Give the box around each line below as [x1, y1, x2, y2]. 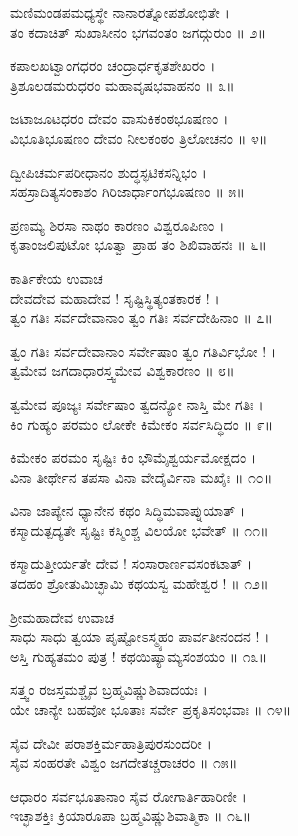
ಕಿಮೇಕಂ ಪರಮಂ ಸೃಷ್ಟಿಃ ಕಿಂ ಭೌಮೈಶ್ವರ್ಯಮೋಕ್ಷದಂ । [10, 447, 257, 468]
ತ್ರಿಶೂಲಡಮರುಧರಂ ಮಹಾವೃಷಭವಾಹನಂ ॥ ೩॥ [10, 74, 235, 95]
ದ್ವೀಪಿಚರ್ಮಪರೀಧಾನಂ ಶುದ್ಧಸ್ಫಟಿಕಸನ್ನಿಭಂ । [10, 161, 207, 182]
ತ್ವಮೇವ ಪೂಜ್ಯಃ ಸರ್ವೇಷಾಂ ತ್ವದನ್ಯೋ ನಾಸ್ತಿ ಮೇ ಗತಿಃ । [10, 393, 264, 414]
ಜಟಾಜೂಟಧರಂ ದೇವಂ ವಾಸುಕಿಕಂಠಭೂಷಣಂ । [10, 108, 229, 129]
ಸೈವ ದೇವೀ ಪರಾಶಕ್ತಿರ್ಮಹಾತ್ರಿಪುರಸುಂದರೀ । [10, 732, 212, 753]
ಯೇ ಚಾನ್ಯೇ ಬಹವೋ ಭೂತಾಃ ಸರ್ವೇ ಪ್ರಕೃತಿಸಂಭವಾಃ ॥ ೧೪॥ [10, 699, 292, 720]
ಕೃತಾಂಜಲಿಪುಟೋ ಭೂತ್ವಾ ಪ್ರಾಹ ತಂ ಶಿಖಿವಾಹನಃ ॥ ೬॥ [10, 234, 267, 255]
